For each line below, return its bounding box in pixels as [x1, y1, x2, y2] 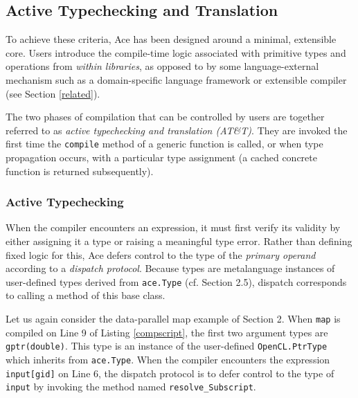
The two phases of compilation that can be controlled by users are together [6, 109, 325, 124]
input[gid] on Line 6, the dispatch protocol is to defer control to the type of [6, 365, 334, 380]
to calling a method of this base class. [6, 288, 165, 302]
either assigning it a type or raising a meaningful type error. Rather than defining [6, 234, 352, 248]
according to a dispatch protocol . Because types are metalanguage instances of [6, 261, 335, 275]
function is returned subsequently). [6, 163, 154, 178]
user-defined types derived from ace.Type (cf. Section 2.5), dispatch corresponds [6, 274, 347, 289]
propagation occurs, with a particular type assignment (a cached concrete [6, 150, 317, 165]
